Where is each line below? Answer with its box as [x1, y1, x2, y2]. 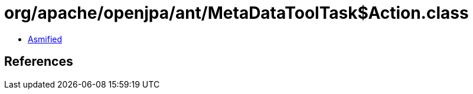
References [4, 54, 73, 69]
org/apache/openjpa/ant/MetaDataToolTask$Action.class [4, 3, 469, 23]
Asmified [28, 33, 63, 44]
